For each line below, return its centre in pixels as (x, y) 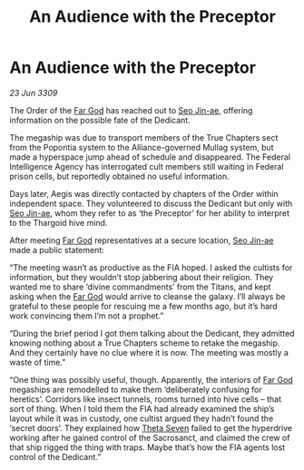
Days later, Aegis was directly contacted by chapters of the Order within (144, 193)
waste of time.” (38, 362)
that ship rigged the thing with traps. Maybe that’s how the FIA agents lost (147, 447)
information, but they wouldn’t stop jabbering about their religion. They (142, 277)
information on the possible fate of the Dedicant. (100, 120)
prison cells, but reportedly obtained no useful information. (119, 176)
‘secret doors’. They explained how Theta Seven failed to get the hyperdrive (151, 427)
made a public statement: (57, 250)
